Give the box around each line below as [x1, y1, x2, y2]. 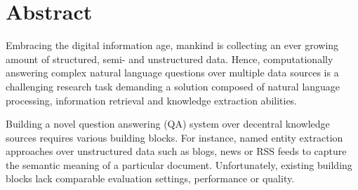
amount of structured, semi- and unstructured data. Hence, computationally [6, 51, 333, 66]
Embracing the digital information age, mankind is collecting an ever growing [6, 38, 339, 53]
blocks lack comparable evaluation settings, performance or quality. [6, 171, 295, 186]
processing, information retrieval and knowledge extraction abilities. [6, 93, 298, 107]
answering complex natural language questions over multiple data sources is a [6, 65, 339, 80]
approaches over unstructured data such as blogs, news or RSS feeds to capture [6, 144, 347, 158]
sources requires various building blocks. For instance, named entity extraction [6, 130, 343, 144]
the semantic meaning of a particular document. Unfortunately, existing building [6, 157, 352, 172]
